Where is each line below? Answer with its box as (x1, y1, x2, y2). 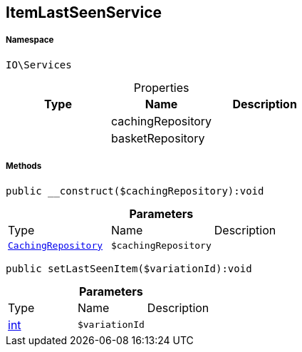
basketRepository (111, 130, 205, 145)
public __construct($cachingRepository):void (6, 185, 264, 197)
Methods (6, 161, 42, 172)
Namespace (6, 35, 54, 46)
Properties (133, 80, 189, 95)
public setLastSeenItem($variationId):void (6, 262, 252, 274)
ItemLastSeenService (6, 4, 162, 21)
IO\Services (6, 58, 72, 71)
